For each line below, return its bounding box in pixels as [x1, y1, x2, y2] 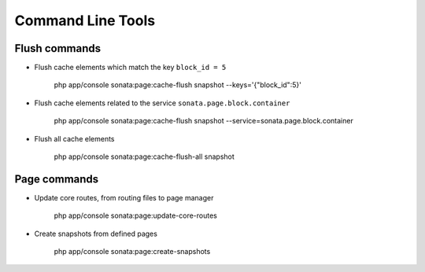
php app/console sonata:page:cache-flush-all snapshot [54, 152, 235, 161]
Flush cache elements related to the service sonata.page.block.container [34, 98, 290, 108]
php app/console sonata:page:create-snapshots [54, 247, 211, 256]
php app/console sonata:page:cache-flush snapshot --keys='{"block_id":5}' [54, 80, 302, 90]
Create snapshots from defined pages [34, 229, 157, 238]
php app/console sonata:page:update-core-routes [54, 211, 218, 220]
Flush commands [14, 42, 102, 55]
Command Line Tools [14, 12, 156, 29]
